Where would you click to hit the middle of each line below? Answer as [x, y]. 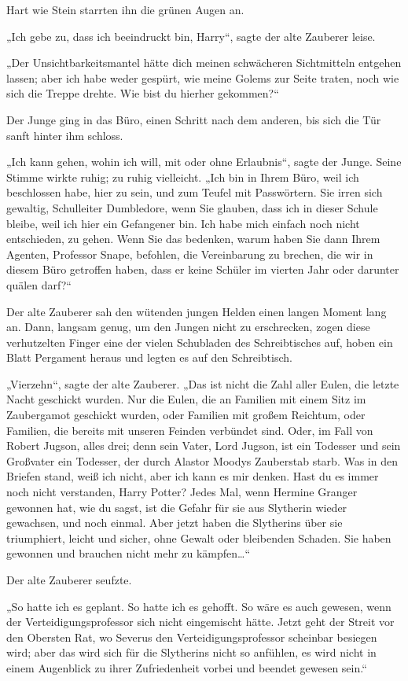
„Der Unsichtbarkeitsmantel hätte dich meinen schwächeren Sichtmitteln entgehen [204, 63]
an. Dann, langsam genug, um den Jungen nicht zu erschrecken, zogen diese [188, 327]
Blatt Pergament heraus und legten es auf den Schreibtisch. [149, 357]
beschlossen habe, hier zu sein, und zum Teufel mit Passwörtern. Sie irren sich [195, 192]
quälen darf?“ [39, 284]
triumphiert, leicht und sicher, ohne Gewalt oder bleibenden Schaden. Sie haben [199, 537]
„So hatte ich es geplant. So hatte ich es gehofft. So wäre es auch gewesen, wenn [199, 606]
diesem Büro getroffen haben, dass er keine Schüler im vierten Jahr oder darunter [203, 269]
